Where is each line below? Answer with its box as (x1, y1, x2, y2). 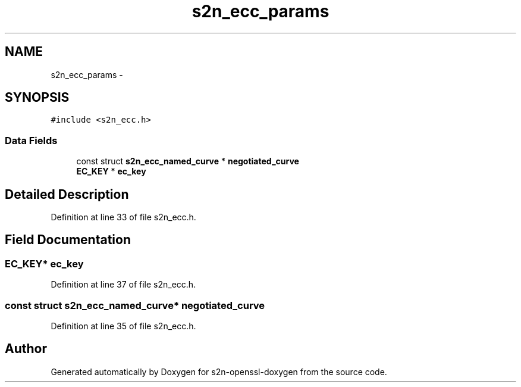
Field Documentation (5, 232, 131, 248)
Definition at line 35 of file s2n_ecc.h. (51, 321, 196, 331)
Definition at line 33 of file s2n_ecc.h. (51, 212, 196, 223)
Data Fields (5, 134, 58, 146)
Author (5, 341, 47, 357)
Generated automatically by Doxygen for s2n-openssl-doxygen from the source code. (51, 366, 387, 377)
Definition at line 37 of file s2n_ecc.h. (51, 279, 196, 290)
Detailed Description (5, 186, 129, 202)
